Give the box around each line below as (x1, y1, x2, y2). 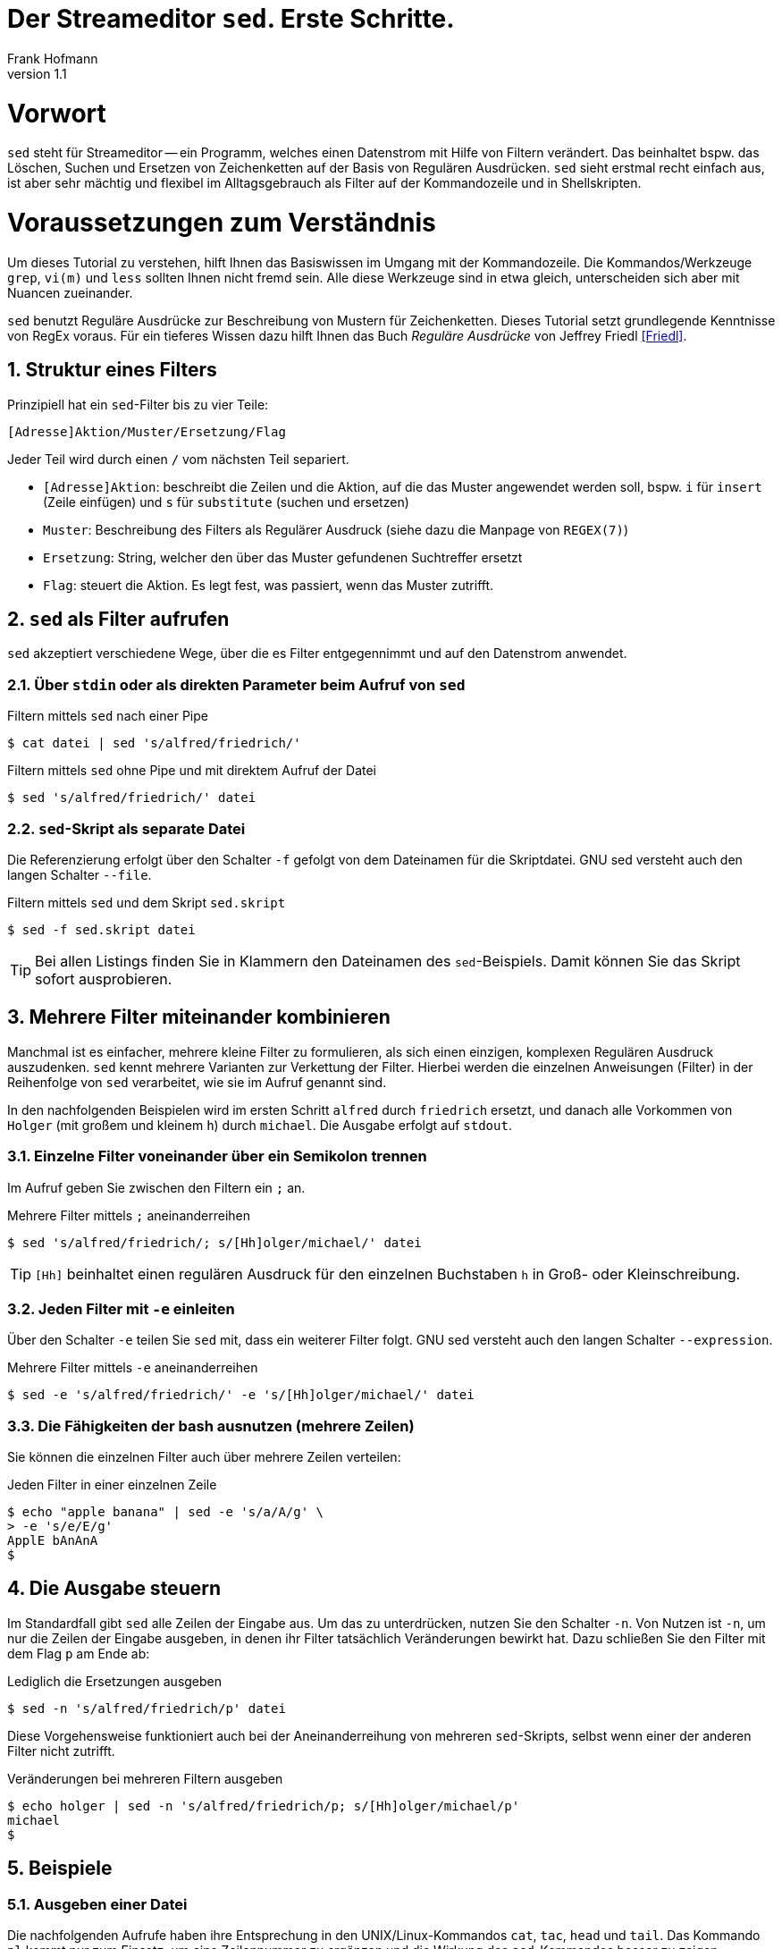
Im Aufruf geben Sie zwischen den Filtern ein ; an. (7, 1179, 306, 1195)
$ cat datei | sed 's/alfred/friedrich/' (7, 736, 301, 751)
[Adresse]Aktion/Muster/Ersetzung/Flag (7, 424, 286, 439)
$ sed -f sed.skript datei (7, 922, 196, 937)
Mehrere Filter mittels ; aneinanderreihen (7, 1207, 251, 1223)
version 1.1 (7, 65, 67, 81)
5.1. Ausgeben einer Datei (7, 1894, 188, 1913)
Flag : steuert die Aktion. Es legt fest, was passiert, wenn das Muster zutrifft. (43, 577, 494, 593)
